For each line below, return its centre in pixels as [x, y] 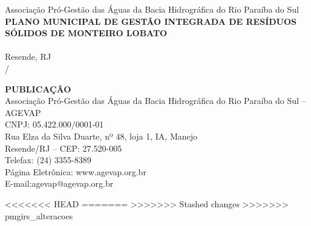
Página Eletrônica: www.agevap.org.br [76, 171]
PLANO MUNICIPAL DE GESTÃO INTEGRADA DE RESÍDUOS [151, 21]
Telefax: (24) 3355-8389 [48, 160]
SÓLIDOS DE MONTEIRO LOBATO [86, 33]
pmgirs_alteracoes [39, 215]
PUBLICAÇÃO [38, 89]
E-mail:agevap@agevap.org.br [59, 183]
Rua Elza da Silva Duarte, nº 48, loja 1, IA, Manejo [101, 136]
